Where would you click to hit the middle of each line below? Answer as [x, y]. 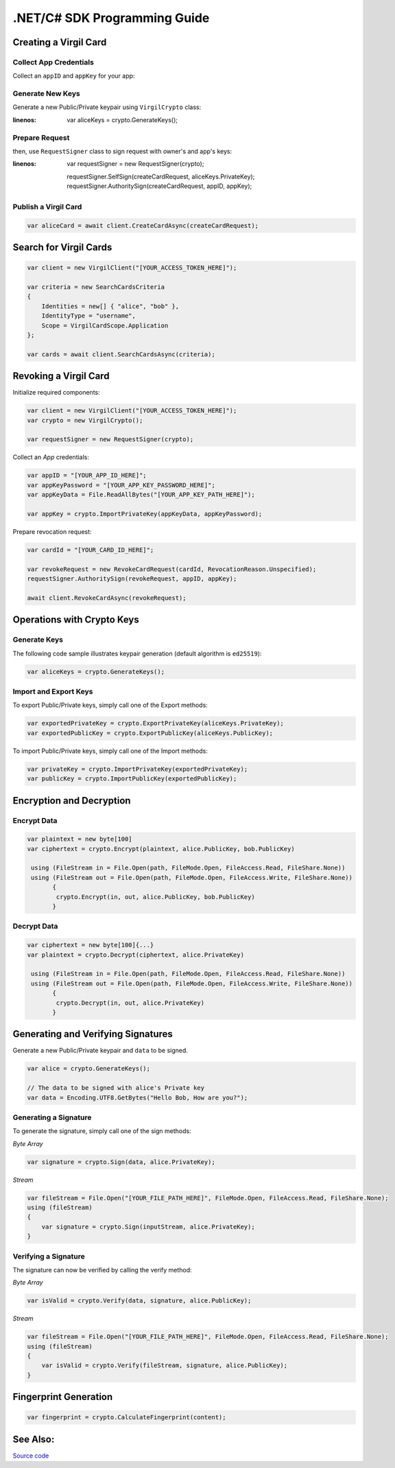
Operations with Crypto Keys [76, 620]
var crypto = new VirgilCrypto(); [85, 420]
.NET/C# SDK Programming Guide [111, 18]
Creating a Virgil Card [60, 42]
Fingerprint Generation [63, 1397]
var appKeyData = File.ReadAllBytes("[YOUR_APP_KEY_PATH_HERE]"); [141, 495]
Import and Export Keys [53, 692]
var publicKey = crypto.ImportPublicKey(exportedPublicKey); [132, 779]
